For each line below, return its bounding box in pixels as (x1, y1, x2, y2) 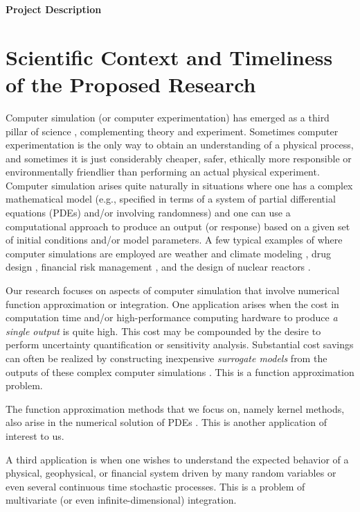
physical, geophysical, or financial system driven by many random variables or (6, 466, 336, 480)
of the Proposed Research (6, 69, 256, 98)
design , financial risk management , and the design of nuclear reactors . (6, 259, 311, 274)
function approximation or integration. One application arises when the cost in (6, 296, 339, 311)
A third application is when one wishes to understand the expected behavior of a (6, 452, 349, 466)
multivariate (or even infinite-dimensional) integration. (6, 493, 237, 507)
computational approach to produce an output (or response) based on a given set (6, 219, 350, 233)
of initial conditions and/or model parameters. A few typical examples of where (6, 232, 343, 247)
